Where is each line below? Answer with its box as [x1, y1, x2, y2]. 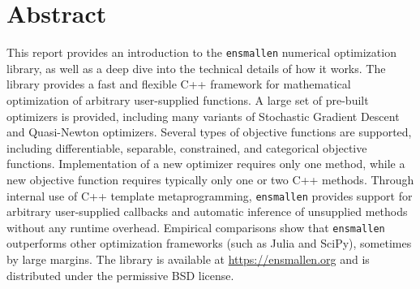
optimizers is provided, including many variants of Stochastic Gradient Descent [6, 107, 400, 124]
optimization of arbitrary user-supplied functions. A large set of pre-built [6, 91, 369, 108]
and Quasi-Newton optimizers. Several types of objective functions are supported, [6, 123, 412, 140]
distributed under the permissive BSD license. [6, 266, 234, 283]
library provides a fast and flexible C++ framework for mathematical [6, 75, 351, 93]
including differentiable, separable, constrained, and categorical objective [6, 139, 367, 156]
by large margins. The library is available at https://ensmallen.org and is [6, 251, 370, 268]
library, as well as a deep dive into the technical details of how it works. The [6, 59, 386, 76]
